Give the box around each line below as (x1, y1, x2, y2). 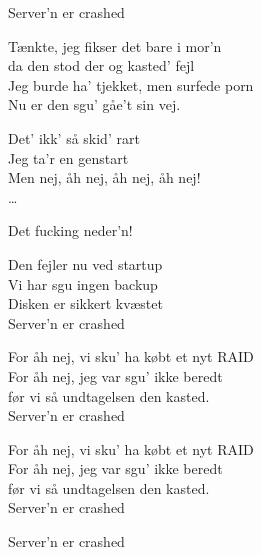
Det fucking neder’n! (8, 220, 133, 241)
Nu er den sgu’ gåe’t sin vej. (8, 94, 181, 115)
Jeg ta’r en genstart (8, 147, 129, 168)
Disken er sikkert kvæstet (8, 293, 163, 314)
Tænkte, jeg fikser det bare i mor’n (8, 35, 222, 56)
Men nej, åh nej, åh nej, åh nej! (8, 167, 201, 188)
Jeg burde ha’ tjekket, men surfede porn (8, 74, 254, 95)
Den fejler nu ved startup (8, 253, 163, 274)
